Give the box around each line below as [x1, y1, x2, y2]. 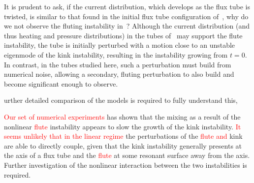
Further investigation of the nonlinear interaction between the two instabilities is [4, 159, 247, 170]
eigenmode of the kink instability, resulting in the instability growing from [4, 49, 228, 60]
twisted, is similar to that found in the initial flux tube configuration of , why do [4, 11, 249, 21]
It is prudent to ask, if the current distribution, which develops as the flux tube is [4, 1, 250, 11]
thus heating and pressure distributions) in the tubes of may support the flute [4, 30, 243, 40]
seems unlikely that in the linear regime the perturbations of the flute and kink [4, 131, 243, 141]
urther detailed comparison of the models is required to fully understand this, [4, 95, 238, 105]
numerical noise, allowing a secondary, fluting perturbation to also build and [4, 69, 234, 79]
